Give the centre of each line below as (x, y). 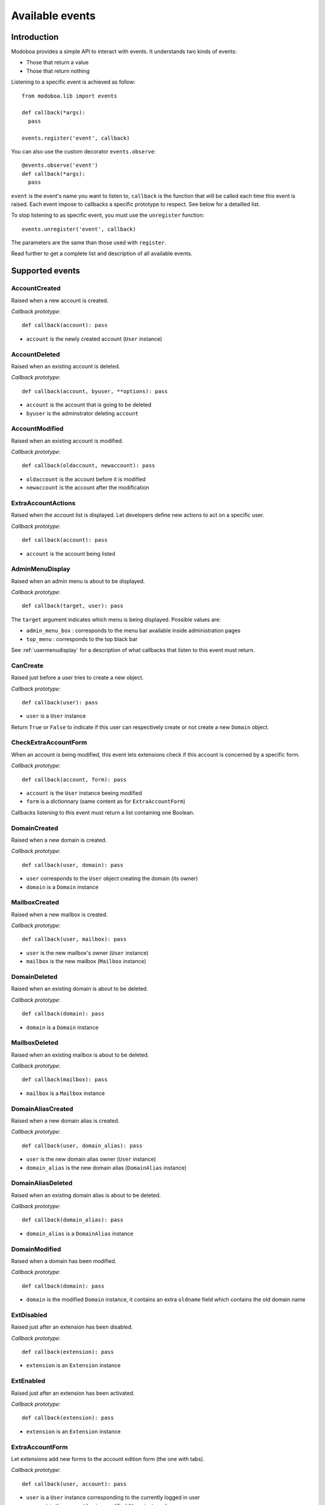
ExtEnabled (28, 1381)
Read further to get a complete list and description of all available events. (102, 253)
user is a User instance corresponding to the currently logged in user (113, 1497)
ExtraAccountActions (43, 503)
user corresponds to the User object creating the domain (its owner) (112, 878)
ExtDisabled (29, 1315)
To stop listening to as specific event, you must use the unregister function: (108, 215)
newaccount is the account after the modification (88, 488)
